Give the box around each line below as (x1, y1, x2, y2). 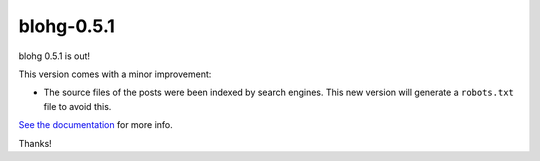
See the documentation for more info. (18, 119, 174, 131)
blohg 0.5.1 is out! (18, 50, 90, 62)
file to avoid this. (43, 100, 112, 112)
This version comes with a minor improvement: (18, 68, 212, 80)
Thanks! (18, 137, 52, 149)
